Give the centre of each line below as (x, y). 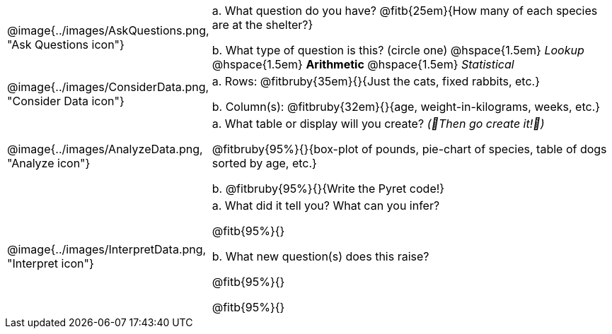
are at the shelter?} (262, 25)
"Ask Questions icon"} (66, 44)
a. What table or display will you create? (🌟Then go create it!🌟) (378, 124)
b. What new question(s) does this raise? (321, 256)
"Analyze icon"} (49, 163)
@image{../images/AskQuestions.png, (108, 30)
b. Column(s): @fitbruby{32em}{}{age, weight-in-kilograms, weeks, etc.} (406, 107)
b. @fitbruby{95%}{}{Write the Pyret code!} (328, 189)
